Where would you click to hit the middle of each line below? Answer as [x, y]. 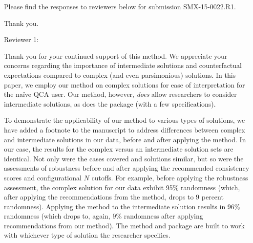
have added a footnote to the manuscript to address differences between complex [125, 129]
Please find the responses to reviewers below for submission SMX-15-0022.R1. [120, 6]
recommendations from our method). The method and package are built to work [124, 225]
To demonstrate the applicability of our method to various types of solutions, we [125, 120]
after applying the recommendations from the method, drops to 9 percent [114, 197]
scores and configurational [43, 177]
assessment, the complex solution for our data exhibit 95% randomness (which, [122, 187]
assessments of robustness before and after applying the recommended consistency [127, 168]
